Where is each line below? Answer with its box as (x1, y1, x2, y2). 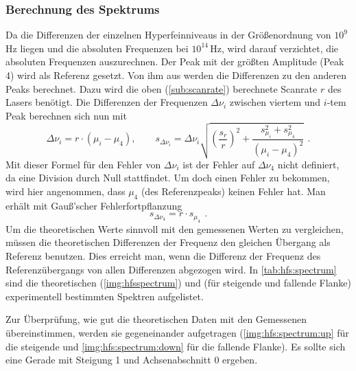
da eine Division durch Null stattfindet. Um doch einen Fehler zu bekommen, (5, 170, 330, 185)
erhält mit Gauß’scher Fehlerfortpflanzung (5, 198, 182, 212)
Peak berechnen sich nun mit (5, 108, 127, 122)
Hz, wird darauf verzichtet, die (210, 41, 339, 55)
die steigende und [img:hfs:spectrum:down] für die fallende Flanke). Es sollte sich (5, 339, 346, 353)
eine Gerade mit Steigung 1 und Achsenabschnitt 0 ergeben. (5, 352, 258, 367)
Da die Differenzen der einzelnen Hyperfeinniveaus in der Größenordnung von (5, 27, 331, 42)
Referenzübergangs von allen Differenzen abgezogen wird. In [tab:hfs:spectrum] (5, 262, 337, 276)
